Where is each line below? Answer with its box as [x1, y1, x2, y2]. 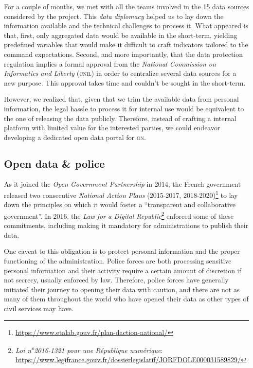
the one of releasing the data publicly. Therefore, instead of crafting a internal [4, 113, 236, 123]
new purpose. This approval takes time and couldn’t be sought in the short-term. [4, 77, 246, 88]
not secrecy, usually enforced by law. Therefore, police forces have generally [4, 275, 229, 285]
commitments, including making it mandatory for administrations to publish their [4, 220, 249, 230]
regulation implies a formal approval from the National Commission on [4, 58, 216, 69]
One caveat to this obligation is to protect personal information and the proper [4, 246, 240, 256]
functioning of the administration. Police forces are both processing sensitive [4, 255, 232, 265]
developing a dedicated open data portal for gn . [4, 132, 146, 142]
